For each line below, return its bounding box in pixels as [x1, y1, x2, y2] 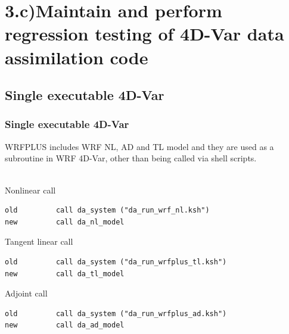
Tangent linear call [5, 235, 73, 248]
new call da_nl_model [5, 217, 125, 226]
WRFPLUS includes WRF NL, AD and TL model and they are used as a [5, 140, 274, 152]
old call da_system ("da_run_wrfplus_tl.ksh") [5, 257, 227, 266]
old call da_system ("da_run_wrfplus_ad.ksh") [5, 309, 227, 318]
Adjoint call [5, 287, 48, 299]
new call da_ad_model [5, 321, 125, 330]
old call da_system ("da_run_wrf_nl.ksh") [5, 206, 210, 215]
